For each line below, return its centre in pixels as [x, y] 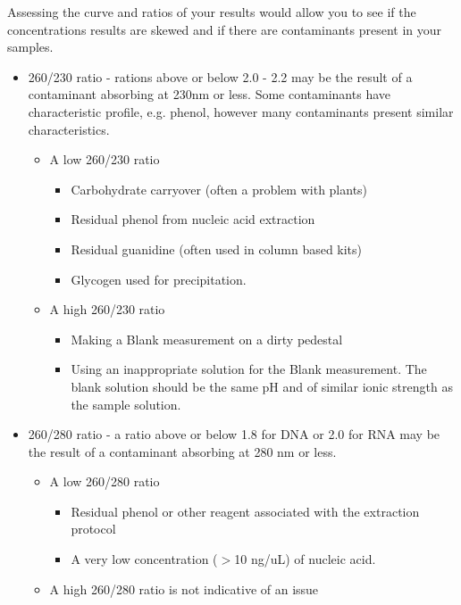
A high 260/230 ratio [107, 309]
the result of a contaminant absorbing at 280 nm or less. [182, 451]
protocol [93, 529]
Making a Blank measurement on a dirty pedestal [207, 339]
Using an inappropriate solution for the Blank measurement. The [249, 369]
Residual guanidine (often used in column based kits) [217, 249]
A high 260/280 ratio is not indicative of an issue [184, 588]
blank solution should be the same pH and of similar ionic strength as [262, 386]
